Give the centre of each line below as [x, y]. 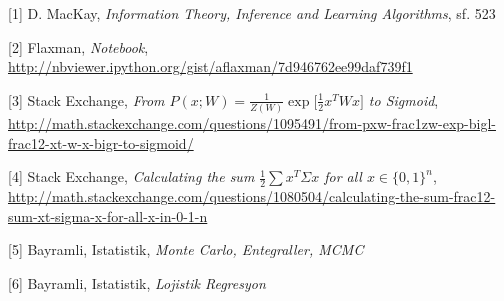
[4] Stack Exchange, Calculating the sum [131, 176]
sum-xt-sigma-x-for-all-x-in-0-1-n [108, 215]
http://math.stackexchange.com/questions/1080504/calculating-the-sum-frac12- [252, 196]
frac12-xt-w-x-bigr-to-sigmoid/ [101, 142]
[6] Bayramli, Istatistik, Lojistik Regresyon [137, 282]
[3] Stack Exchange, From [86, 99]
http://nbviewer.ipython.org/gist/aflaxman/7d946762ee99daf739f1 [210, 66]
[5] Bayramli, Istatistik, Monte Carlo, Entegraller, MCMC [186, 249]
